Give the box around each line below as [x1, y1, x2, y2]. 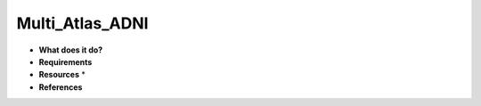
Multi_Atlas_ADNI [16, 13, 149, 33]
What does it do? [38, 45, 103, 55]
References [38, 81, 83, 93]
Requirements [38, 56, 93, 67]
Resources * [38, 69, 86, 80]
